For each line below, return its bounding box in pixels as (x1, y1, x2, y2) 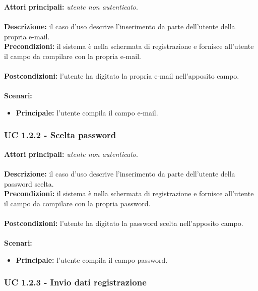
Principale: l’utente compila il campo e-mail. (16, 107, 158, 118)
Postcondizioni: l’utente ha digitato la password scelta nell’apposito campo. (4, 217, 243, 228)
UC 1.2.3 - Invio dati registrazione (4, 276, 147, 288)
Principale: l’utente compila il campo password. (16, 254, 168, 265)
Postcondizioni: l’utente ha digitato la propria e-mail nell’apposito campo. (4, 71, 239, 81)
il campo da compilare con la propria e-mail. (4, 50, 141, 61)
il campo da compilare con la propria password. (4, 198, 151, 208)
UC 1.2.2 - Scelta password (4, 129, 116, 141)
